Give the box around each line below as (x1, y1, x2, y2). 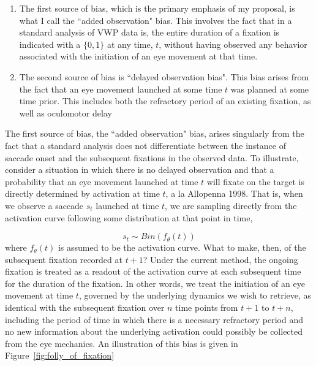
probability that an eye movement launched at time (5, 175, 198, 188)
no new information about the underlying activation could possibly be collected (5, 325, 303, 338)
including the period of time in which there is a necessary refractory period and (5, 313, 304, 326)
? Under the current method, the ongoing (143, 253, 298, 265)
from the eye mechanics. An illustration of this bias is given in (5, 337, 238, 349)
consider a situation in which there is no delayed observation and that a (5, 163, 274, 176)
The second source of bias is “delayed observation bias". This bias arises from (19, 70, 309, 83)
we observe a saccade (5, 199, 84, 212)
